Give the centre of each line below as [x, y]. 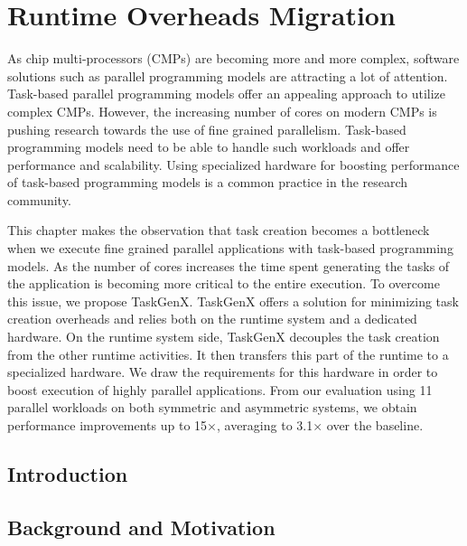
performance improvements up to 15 [107, 425]
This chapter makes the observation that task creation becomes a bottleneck [219, 230]
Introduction [68, 473]
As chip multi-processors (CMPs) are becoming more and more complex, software [233, 58]
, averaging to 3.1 [265, 425]
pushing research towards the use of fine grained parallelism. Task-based [207, 129]
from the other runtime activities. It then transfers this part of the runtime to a [228, 354]
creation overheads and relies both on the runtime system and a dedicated [212, 319]
